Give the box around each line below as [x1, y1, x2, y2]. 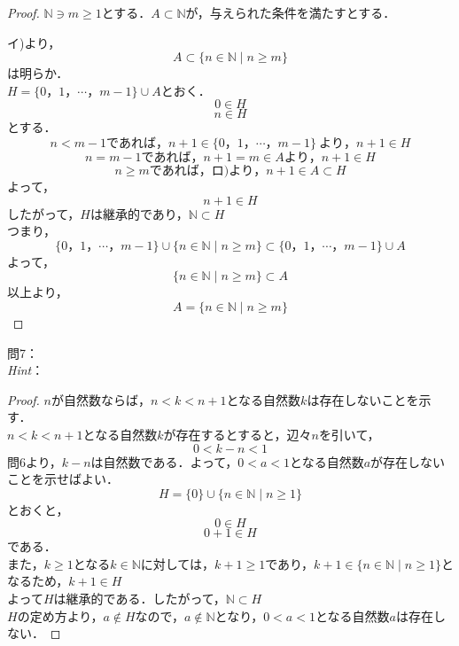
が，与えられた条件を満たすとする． [185, 4, 396, 21]
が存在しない [370, 452, 446, 471]
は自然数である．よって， [90, 452, 238, 471]
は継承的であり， [89, 204, 189, 222]
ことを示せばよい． [7, 470, 119, 488]
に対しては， [140, 554, 215, 572]
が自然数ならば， [51, 390, 151, 409]
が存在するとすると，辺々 [163, 424, 312, 443]
